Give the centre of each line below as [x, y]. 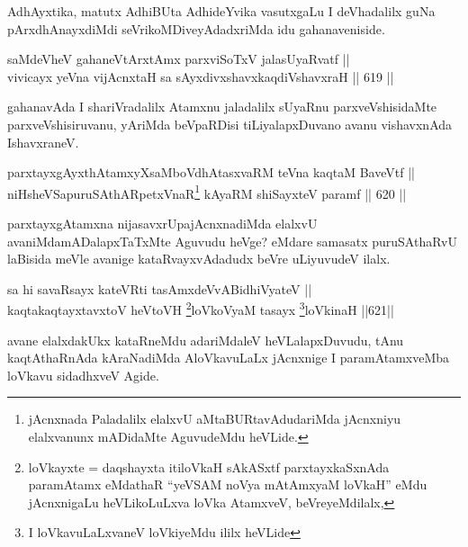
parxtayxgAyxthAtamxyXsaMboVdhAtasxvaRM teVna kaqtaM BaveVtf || [211, 172]
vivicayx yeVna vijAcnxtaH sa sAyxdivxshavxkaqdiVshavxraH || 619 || [201, 76]
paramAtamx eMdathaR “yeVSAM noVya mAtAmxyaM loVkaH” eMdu [228, 484]
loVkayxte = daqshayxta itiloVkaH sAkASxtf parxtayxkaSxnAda [209, 466]
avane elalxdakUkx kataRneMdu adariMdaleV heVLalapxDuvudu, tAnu [206, 340]
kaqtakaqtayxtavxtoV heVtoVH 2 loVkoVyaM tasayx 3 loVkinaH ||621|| [201, 309]
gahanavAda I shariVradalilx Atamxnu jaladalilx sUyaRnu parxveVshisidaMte [222, 107]
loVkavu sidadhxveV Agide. [83, 375]
